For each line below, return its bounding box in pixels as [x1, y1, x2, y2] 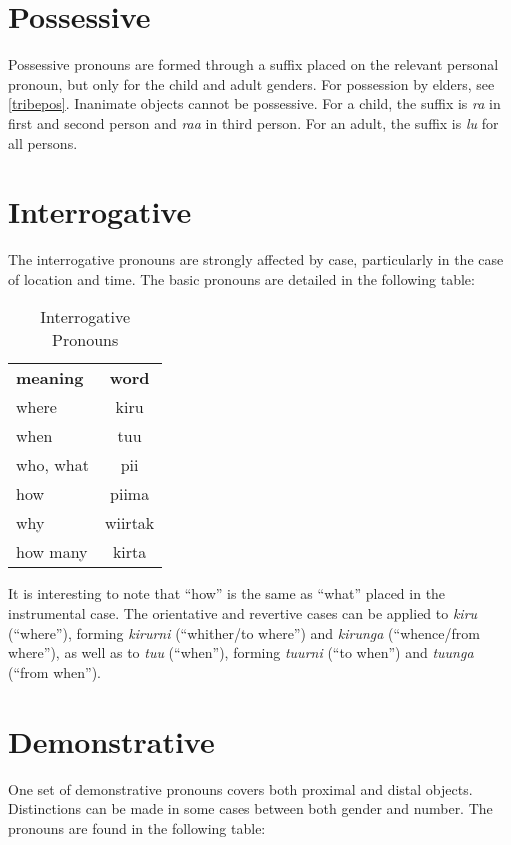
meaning [16, 366, 84, 390]
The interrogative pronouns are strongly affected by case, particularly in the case [8, 249, 504, 270]
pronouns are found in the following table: [8, 817, 266, 838]
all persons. [8, 132, 78, 153]
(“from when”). [8, 661, 101, 682]
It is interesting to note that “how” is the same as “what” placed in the [8, 583, 446, 604]
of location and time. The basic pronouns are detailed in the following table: [8, 268, 475, 289]
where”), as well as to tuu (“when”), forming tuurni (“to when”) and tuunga [8, 642, 474, 663]
